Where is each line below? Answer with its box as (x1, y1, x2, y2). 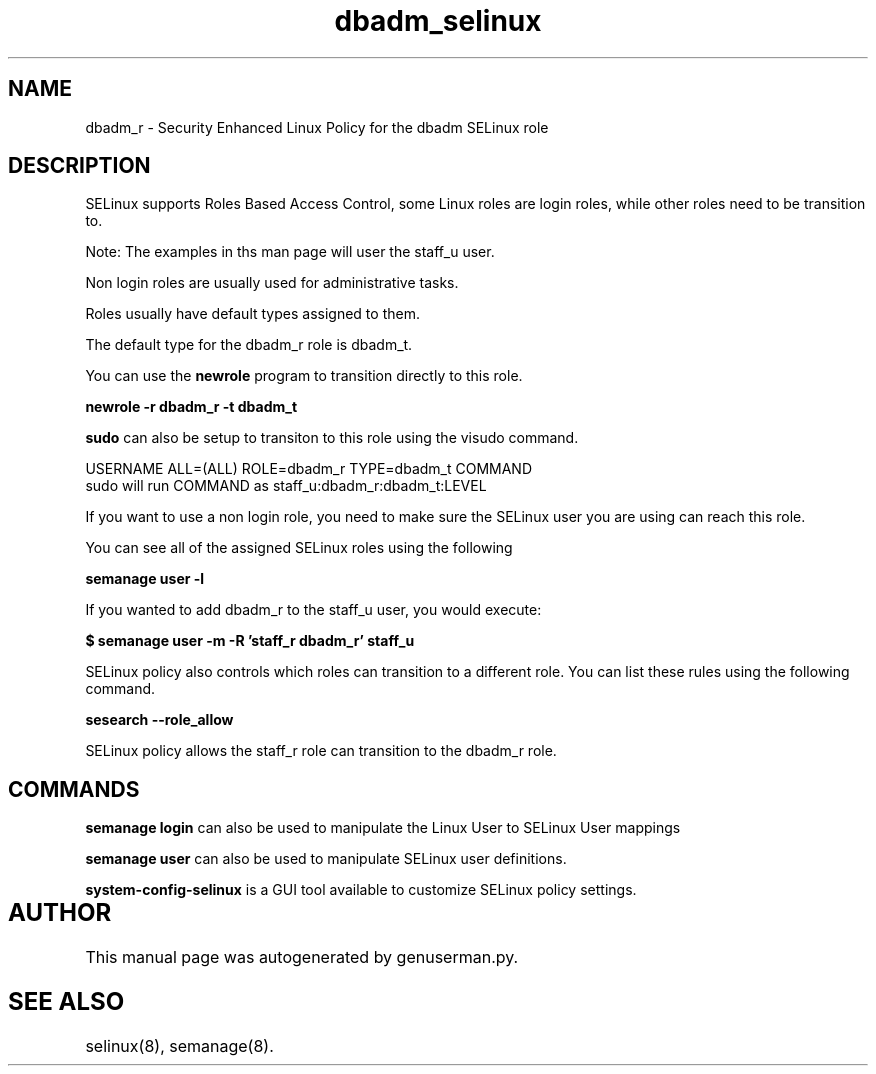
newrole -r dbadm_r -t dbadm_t (85, 398, 298, 416)
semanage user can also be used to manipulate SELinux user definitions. (85, 850, 567, 868)
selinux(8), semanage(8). (85, 1036, 274, 1056)
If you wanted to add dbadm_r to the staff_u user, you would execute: (85, 601, 542, 619)
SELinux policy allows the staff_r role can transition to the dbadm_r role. (85, 742, 557, 760)
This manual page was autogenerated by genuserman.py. (85, 947, 519, 968)
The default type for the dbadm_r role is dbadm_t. (85, 336, 413, 354)
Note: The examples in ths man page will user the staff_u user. (85, 243, 495, 261)
